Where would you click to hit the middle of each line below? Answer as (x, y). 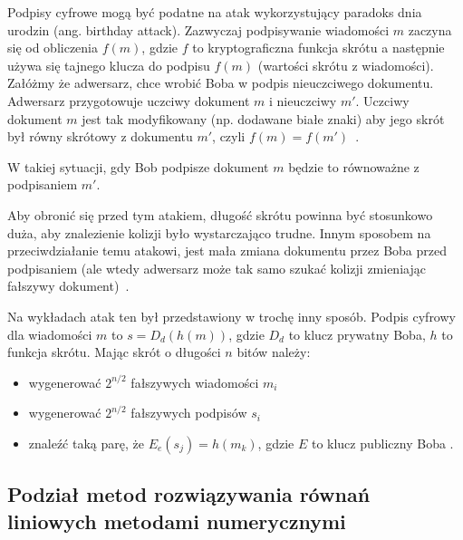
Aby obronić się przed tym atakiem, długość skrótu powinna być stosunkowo (220, 214)
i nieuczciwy (303, 100)
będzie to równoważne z (354, 166)
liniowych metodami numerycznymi (177, 521)
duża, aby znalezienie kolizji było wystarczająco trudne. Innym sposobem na (219, 232)
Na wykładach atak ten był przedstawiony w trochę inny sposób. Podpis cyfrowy (231, 316)
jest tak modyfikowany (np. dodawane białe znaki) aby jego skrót (263, 118)
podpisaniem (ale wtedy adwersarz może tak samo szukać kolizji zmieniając (217, 268)
